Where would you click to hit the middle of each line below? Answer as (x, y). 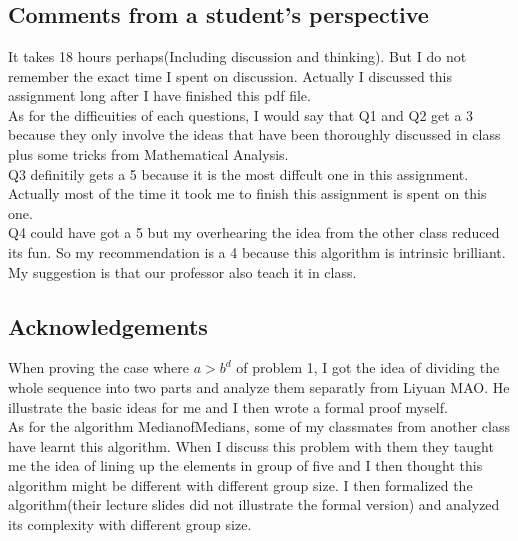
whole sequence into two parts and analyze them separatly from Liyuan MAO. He (259, 386)
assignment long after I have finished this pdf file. (159, 95)
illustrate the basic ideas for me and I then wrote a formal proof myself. (228, 406)
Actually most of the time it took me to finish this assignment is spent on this (247, 193)
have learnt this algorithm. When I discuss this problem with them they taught (251, 445)
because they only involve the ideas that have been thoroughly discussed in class (254, 134)
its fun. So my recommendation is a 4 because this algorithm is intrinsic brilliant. (257, 251)
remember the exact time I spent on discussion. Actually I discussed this (230, 75)
